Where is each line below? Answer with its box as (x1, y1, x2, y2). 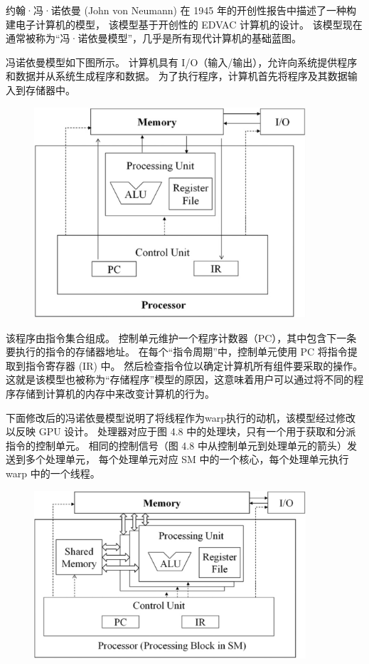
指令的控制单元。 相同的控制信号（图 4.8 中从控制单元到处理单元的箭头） (6, 437, 347, 452)
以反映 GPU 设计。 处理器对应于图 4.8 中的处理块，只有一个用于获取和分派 (6, 424, 356, 439)
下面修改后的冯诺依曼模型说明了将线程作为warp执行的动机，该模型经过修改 (6, 410, 355, 425)
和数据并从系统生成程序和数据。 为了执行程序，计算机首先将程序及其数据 (6, 68, 348, 83)
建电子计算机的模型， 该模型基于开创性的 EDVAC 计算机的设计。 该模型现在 (6, 16, 363, 31)
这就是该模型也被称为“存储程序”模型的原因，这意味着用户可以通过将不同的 (6, 372, 354, 387)
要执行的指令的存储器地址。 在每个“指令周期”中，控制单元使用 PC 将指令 (6, 344, 348, 359)
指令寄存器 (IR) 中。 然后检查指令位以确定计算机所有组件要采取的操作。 (25, 358, 363, 373)
